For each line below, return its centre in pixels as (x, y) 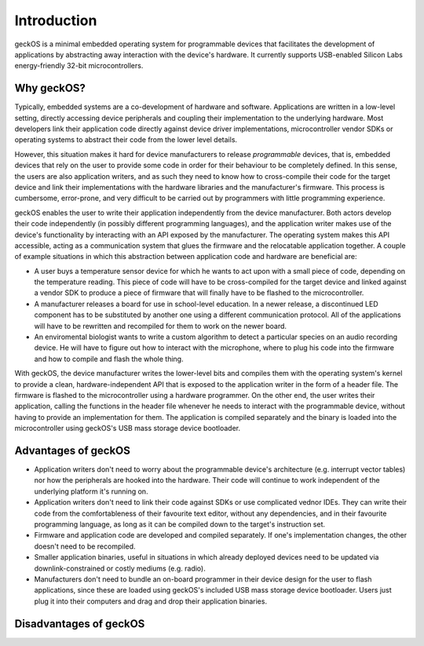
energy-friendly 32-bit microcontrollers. (79, 66)
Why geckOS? (50, 88)
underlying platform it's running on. (91, 491)
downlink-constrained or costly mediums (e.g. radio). (120, 568)
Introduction (56, 20)
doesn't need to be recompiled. (85, 546)
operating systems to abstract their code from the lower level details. (126, 140)
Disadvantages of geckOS (80, 624)
